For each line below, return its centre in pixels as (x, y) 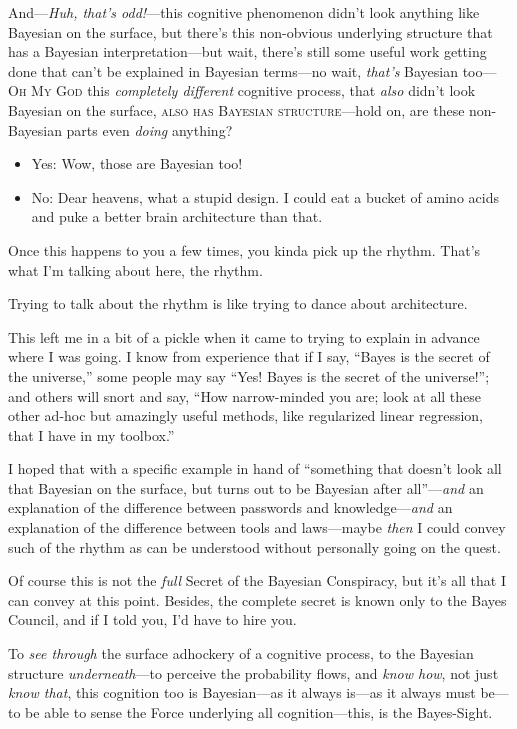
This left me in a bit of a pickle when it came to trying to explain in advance (244, 336)
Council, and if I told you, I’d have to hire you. (152, 619)
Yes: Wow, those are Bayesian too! (137, 163)
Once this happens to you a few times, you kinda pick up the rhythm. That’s (244, 249)
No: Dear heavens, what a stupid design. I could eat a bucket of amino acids (265, 196)
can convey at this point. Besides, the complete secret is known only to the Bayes (257, 599)
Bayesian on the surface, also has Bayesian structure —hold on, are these (236, 109)
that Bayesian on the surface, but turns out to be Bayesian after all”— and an (246, 487)
